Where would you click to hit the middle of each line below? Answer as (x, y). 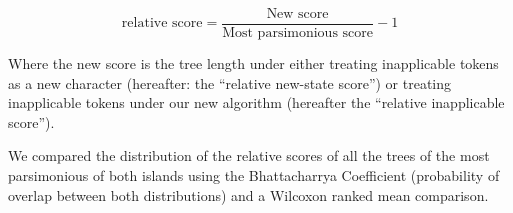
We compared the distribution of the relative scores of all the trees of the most (249, 155)
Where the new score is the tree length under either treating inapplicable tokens (253, 63)
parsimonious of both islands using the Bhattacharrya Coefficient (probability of (254, 175)
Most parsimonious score (298, 33)
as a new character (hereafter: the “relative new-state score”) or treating (230, 82)
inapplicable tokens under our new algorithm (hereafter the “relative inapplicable (256, 102)
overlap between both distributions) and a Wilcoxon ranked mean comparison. (248, 194)
